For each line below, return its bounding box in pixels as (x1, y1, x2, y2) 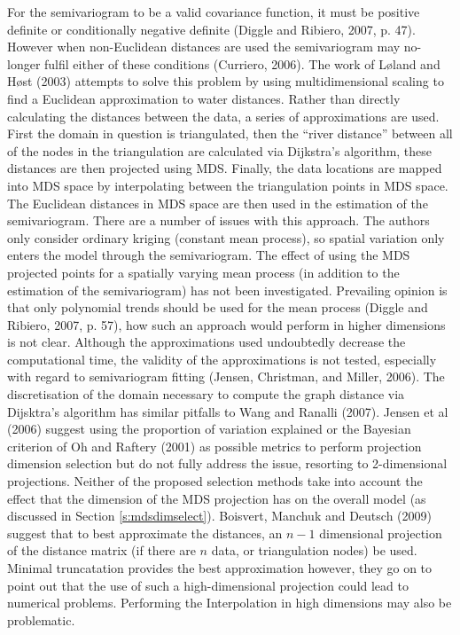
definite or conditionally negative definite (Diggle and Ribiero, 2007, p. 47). (7, 20, 416, 38)
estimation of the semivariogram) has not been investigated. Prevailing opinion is (7, 280, 448, 299)
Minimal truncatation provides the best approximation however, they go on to (7, 559, 433, 576)
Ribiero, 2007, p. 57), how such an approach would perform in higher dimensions (7, 315, 446, 333)
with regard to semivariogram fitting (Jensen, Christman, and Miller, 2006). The (7, 367, 445, 386)
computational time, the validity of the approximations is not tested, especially (7, 349, 437, 368)
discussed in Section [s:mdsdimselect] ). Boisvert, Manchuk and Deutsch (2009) (7, 506, 432, 525)
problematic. (7, 610, 75, 629)
